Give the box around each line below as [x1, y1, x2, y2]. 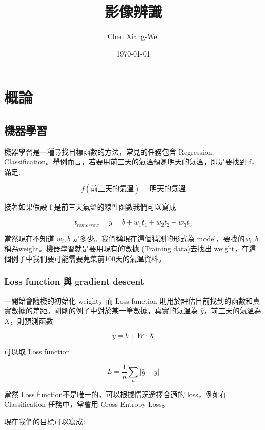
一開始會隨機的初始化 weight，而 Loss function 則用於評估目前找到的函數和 [4, 295, 253, 306]
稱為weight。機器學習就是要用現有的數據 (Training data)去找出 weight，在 [4, 243, 249, 254]
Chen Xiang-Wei [107, 31, 159, 42]
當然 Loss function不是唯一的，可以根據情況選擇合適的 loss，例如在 [4, 388, 227, 399]
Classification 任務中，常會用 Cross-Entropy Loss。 [4, 399, 169, 409]
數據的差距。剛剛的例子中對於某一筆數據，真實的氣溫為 [11, 305, 198, 316]
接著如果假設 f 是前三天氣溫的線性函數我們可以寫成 [4, 201, 176, 212]
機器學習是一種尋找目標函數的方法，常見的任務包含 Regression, [4, 146, 214, 157]
